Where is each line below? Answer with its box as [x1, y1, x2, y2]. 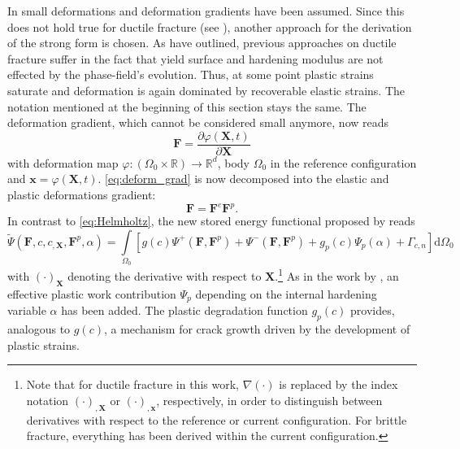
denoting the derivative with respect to [67, 268, 262, 285]
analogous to [7, 320, 71, 338]
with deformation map [7, 154, 119, 171]
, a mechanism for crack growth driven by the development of [103, 320, 410, 338]
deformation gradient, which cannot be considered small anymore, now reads [7, 114, 389, 131]
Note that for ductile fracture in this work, [26, 376, 239, 393]
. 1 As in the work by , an [275, 265, 399, 285]
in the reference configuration [270, 154, 417, 171]
